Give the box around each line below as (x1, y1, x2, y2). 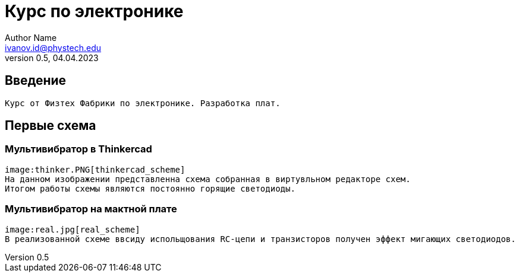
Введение (5, 73, 67, 88)
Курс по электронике (5, 1, 184, 21)
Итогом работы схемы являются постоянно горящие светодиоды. (5, 183, 295, 193)
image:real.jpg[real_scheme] (5, 224, 140, 234)
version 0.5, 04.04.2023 (5, 52, 99, 63)
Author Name (5, 32, 57, 43)
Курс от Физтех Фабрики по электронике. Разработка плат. (5, 98, 281, 108)
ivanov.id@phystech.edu (5, 42, 102, 53)
